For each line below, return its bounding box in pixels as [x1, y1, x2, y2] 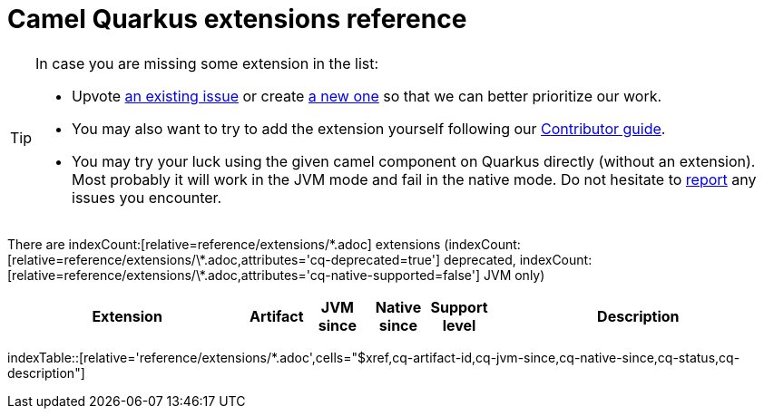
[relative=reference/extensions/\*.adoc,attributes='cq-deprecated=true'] [7, 251, 441, 267]
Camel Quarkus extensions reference [7, 4, 467, 34]
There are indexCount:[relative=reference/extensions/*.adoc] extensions [7, 236, 441, 252]
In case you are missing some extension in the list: [35, 53, 379, 73]
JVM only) [483, 266, 545, 283]
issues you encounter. [72, 188, 222, 207]
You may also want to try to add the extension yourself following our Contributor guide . [72, 119, 666, 138]
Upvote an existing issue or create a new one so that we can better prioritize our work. [72, 86, 662, 105]
